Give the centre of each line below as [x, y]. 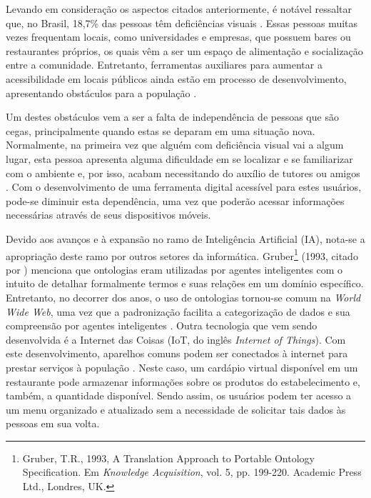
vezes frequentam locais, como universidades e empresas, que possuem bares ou [178, 37]
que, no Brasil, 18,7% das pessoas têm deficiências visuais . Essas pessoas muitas [182, 23]
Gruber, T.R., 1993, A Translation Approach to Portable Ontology [168, 458]
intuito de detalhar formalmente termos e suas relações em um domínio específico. [185, 283]
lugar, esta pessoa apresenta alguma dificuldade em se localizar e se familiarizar [179, 158]
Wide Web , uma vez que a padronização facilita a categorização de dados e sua [178, 311]
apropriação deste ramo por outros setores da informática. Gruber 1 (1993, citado [182, 254]
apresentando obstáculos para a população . [101, 93]
